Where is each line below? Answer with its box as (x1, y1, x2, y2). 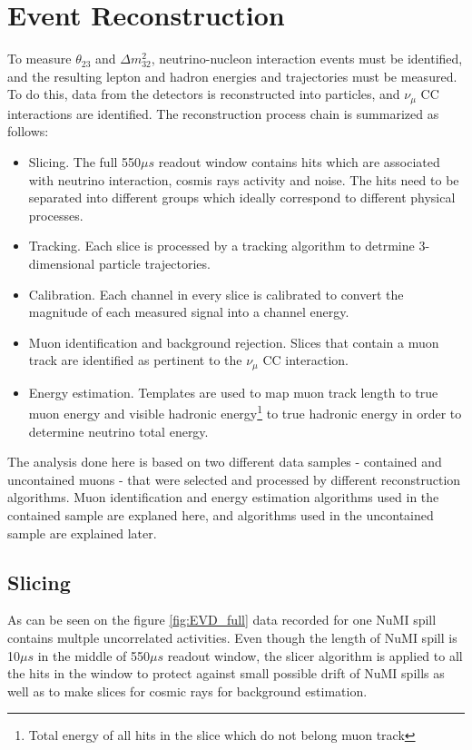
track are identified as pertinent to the (28, 350, 242, 370)
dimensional (28, 253, 95, 272)
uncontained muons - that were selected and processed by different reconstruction (7, 469, 461, 488)
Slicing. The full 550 (28, 152, 142, 171)
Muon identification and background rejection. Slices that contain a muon (28, 332, 439, 351)
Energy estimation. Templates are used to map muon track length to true (28, 382, 438, 401)
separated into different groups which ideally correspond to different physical (28, 188, 456, 207)
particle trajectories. (98, 253, 211, 272)
